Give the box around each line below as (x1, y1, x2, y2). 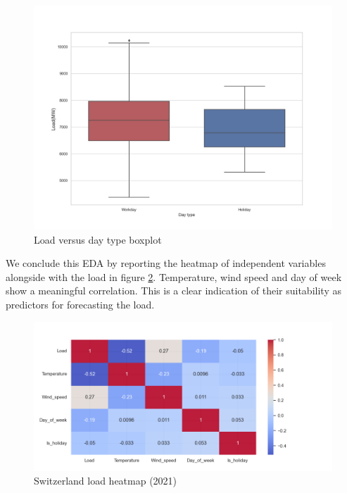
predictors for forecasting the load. (6, 297, 155, 311)
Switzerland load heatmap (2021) (34, 473, 177, 488)
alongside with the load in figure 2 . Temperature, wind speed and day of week (6, 269, 342, 284)
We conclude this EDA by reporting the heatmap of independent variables (6, 256, 326, 270)
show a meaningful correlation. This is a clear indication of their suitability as (6, 283, 341, 298)
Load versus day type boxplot (34, 232, 162, 246)
